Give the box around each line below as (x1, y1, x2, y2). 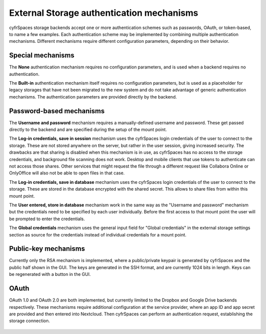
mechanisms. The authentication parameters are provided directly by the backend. (9, 94, 177, 100)
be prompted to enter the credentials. (9, 216, 85, 222)
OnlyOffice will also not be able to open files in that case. (9, 170, 125, 176)
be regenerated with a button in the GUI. (9, 271, 91, 277)
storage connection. (9, 318, 50, 324)
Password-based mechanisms (9, 106, 105, 115)
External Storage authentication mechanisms (9, 7, 199, 18)
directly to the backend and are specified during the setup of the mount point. (9, 127, 167, 133)
